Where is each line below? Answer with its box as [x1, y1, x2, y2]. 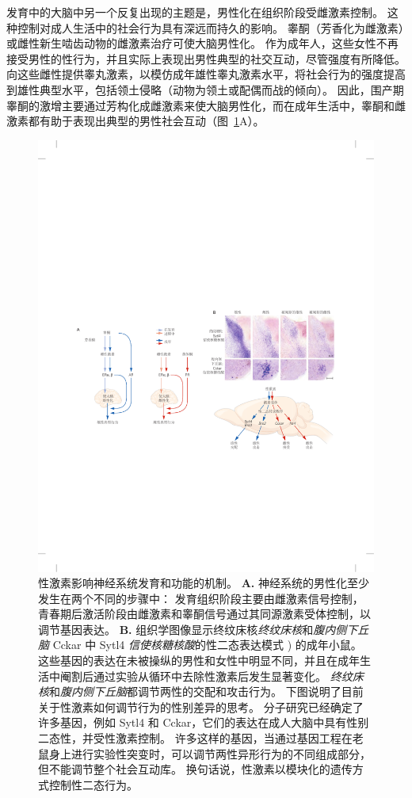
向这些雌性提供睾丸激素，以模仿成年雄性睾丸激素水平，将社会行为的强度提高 [6, 66, 406, 82]
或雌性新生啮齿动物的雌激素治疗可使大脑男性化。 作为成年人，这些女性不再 [6, 35, 399, 52]
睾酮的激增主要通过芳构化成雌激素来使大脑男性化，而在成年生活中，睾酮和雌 [6, 97, 406, 113]
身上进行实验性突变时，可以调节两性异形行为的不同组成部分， [48, 745, 371, 762]
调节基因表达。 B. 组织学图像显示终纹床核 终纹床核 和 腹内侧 [38, 620, 347, 637]
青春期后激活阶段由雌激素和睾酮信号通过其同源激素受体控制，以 [38, 605, 371, 622]
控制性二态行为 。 [48, 776, 138, 792]
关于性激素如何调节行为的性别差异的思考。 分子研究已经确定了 [38, 698, 364, 715]
